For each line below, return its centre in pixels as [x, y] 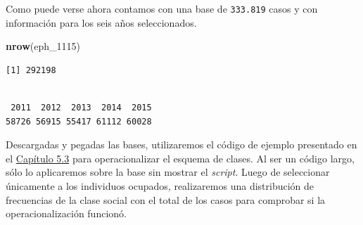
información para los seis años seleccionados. [101, 22]
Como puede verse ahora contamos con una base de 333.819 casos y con [162, 8]
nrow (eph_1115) [43, 46]
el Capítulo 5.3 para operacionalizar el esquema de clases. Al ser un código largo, [180, 158]
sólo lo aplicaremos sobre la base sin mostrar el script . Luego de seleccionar [168, 172]
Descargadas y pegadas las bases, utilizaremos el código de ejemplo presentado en [181, 144]
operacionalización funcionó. [66, 213]
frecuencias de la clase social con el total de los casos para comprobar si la [166, 199]
